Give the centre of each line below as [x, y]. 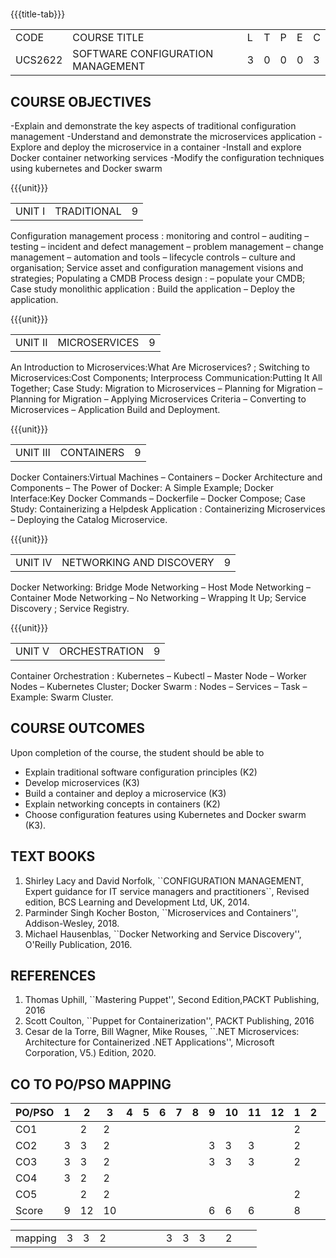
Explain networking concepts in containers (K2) [122, 804]
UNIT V [32, 651]
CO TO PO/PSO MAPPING [91, 1084]
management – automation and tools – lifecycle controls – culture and [153, 257]
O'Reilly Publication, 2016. [78, 944]
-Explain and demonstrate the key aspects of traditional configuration [153, 126]
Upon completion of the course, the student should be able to [137, 752]
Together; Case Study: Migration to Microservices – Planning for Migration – [166, 388]
